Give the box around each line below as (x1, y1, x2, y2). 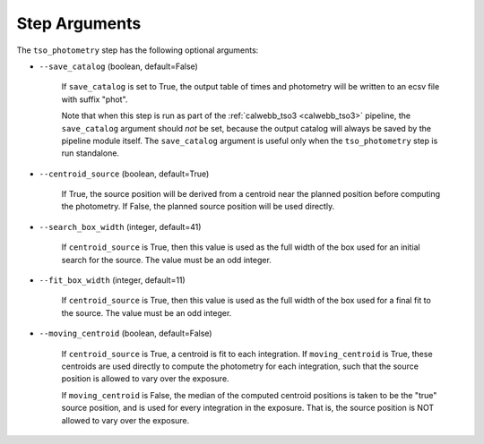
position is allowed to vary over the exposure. (61, 373, 229, 384)
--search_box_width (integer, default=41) (39, 221, 202, 232)
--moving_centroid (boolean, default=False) (39, 328, 212, 339)
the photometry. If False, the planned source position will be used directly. (61, 201, 335, 212)
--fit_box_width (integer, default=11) (39, 275, 186, 286)
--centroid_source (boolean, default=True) (39, 168, 210, 179)
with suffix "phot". (61, 94, 128, 105)
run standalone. (61, 148, 120, 158)
